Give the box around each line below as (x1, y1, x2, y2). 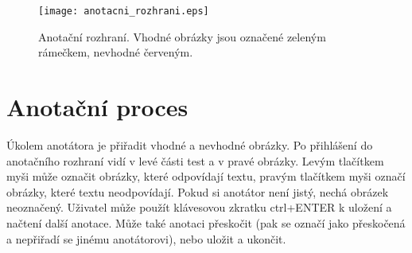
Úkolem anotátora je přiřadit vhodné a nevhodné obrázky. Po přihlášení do (6, 136, 373, 153)
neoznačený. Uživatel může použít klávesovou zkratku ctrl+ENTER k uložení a (6, 199, 392, 216)
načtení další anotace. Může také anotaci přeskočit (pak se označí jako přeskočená (6, 214, 406, 231)
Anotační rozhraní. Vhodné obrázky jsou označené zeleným (38, 28, 326, 45)
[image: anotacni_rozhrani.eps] (38, 6, 209, 17)
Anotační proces (6, 91, 189, 123)
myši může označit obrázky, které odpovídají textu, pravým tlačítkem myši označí (6, 168, 406, 185)
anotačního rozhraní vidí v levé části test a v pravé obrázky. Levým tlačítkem (6, 152, 384, 169)
